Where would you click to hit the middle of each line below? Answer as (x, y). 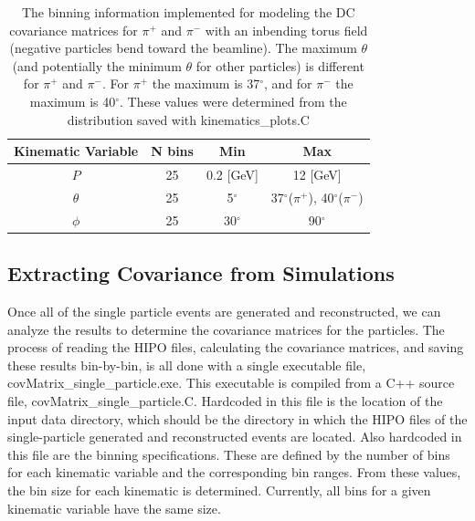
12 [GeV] (317, 174)
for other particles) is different (280, 65)
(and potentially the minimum (97, 65)
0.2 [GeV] (232, 174)
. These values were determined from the (233, 101)
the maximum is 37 (206, 83)
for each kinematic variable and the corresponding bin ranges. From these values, (234, 472)
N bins (172, 151)
